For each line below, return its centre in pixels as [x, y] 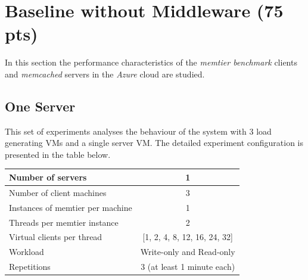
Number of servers [48, 177]
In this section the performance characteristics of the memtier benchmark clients [151, 62]
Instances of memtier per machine [71, 207]
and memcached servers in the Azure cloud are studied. [105, 74]
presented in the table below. [58, 154]
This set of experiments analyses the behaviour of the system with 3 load [138, 131]
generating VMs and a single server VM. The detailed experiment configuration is [154, 143]
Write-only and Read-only [188, 252]
